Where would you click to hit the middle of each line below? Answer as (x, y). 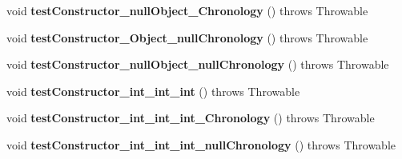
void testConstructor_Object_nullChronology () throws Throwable (187, 37)
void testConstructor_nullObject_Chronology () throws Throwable (187, 10)
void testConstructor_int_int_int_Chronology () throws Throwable (191, 118)
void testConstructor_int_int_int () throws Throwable (153, 91)
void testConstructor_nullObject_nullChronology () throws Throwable (198, 64)
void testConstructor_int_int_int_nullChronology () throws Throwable (201, 144)
